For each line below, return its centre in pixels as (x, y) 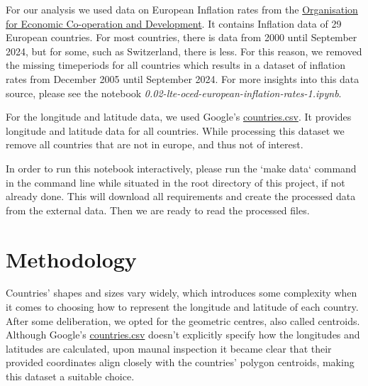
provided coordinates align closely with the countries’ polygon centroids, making (180, 362)
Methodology (71, 259)
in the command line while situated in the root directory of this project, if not (175, 182)
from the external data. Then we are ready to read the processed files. (158, 210)
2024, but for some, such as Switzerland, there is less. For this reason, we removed (184, 51)
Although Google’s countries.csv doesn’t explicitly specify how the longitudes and (183, 335)
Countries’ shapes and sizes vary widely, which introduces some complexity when (182, 293)
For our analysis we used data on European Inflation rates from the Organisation (182, 9)
